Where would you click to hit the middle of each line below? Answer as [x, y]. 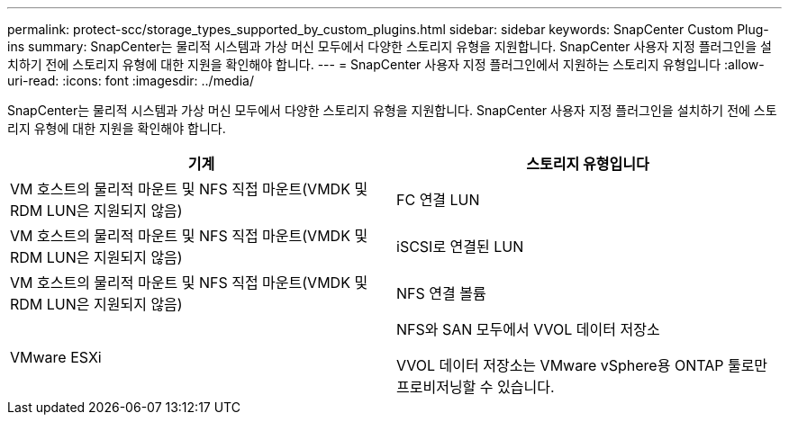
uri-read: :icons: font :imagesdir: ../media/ [131, 81]
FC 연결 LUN [438, 200]
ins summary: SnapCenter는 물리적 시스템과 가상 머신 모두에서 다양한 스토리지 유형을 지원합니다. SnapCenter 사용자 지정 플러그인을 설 [390, 46]
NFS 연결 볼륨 [441, 293]
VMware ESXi [56, 357]
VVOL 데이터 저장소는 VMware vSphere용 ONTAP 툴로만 [582, 365]
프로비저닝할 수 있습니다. [476, 387]
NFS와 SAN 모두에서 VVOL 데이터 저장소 [528, 329]
